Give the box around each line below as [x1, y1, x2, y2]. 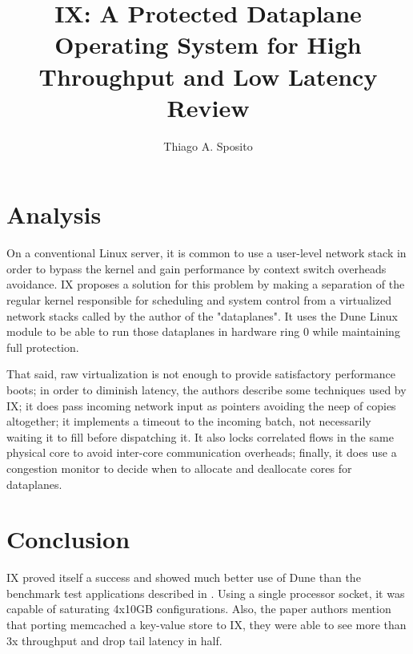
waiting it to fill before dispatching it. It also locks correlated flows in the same [6, 428, 394, 445]
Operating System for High [54, 28, 362, 61]
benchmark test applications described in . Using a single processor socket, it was [6, 584, 405, 601]
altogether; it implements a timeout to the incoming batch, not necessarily [6, 413, 371, 430]
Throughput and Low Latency [38, 59, 378, 92]
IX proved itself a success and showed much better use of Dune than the [6, 569, 361, 586]
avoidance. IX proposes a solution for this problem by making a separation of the [6, 276, 405, 293]
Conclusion [6, 523, 130, 555]
